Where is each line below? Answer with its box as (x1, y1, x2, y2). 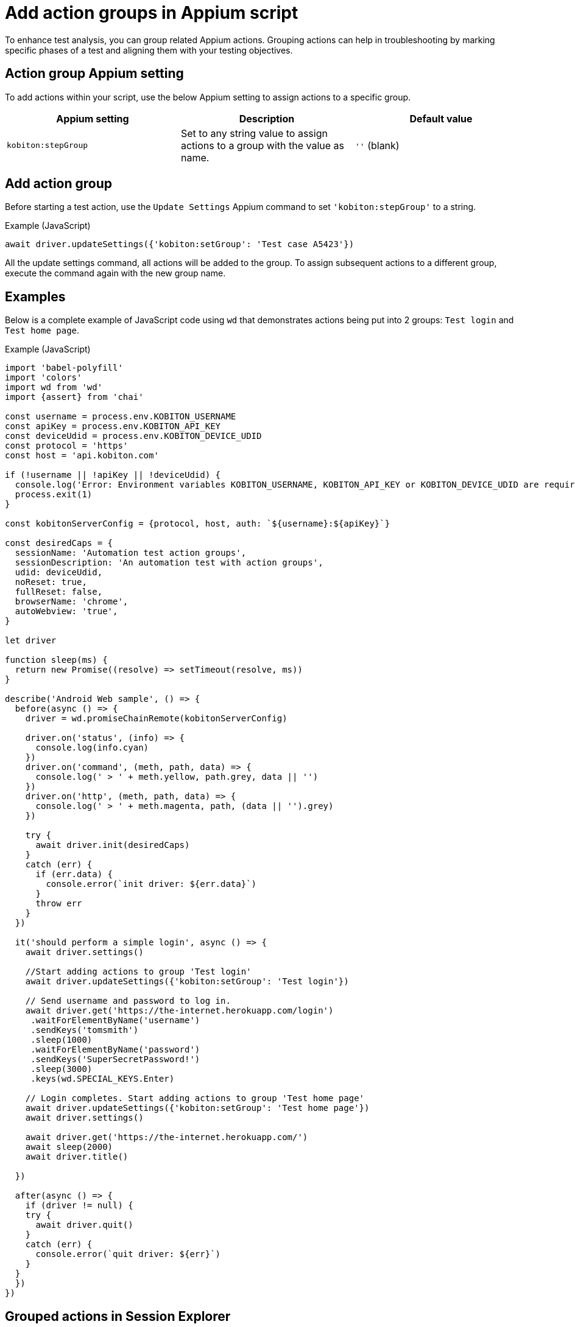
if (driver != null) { (25, 1200, 133, 1211)
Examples (5, 289, 66, 304)
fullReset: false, (15, 587, 103, 597)
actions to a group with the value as (180, 139, 344, 152)
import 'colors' (5, 373, 82, 383)
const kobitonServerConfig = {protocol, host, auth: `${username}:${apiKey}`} (5, 519, 390, 529)
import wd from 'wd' (5, 382, 103, 393)
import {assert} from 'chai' (5, 392, 144, 402)
